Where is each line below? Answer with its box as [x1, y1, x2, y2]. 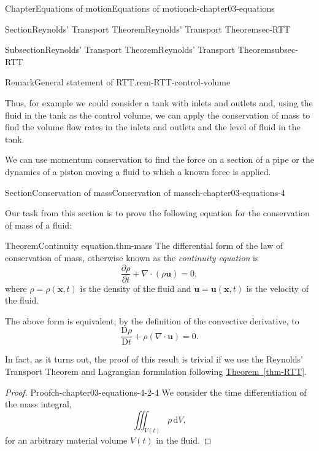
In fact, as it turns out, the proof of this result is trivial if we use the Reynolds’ [5, 353, 303, 366]
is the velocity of [246, 281, 309, 294]
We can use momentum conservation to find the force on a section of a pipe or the [5, 153, 314, 166]
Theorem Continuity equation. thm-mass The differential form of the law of [5, 239, 283, 252]
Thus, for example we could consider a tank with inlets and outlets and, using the [5, 96, 313, 109]
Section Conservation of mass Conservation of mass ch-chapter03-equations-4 [5, 186, 285, 198]
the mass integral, [5, 398, 72, 410]
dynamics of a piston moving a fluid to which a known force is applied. [5, 165, 271, 178]
